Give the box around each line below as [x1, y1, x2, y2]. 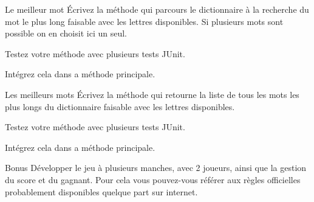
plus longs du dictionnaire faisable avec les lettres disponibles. [5, 100, 235, 113]
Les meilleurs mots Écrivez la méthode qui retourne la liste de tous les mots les [5, 88, 299, 100]
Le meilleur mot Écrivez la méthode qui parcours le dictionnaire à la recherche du [5, 3, 309, 15]
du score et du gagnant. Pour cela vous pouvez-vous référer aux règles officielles [5, 173, 301, 186]
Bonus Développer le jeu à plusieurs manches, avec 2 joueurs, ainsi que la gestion [5, 161, 307, 174]
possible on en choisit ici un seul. [5, 27, 127, 40]
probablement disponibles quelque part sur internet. [5, 185, 198, 198]
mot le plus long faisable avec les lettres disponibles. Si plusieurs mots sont [5, 15, 284, 27]
